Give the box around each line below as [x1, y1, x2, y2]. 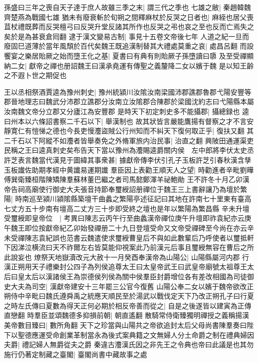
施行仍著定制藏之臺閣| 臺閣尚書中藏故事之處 [4, 349, 147, 359]
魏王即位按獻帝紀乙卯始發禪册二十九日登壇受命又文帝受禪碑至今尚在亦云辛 [10, 223, 254, 233]
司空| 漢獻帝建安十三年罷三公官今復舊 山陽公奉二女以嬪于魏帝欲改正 [31, 281, 254, 291]
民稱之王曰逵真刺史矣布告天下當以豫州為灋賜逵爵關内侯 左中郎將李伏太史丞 [4, 145, 254, 155]
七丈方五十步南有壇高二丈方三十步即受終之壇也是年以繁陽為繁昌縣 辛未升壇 [4, 203, 250, 213]
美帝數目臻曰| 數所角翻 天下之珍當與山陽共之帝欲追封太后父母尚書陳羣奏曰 [4, 320, 247, 330]
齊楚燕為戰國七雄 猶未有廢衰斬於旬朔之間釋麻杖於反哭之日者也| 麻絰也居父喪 [4, 11, 254, 22]
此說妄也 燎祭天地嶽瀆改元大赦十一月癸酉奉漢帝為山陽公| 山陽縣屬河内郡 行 [4, 251, 249, 262]
